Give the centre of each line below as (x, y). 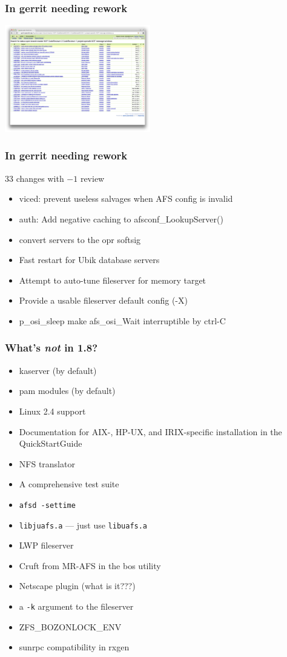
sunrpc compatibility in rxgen (74, 647)
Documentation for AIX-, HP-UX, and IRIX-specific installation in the (150, 431)
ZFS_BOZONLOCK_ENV (70, 626)
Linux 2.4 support (52, 411)
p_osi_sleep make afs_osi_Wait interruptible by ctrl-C (122, 320)
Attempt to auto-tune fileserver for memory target (113, 280)
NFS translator (47, 463)
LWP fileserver (46, 545)
